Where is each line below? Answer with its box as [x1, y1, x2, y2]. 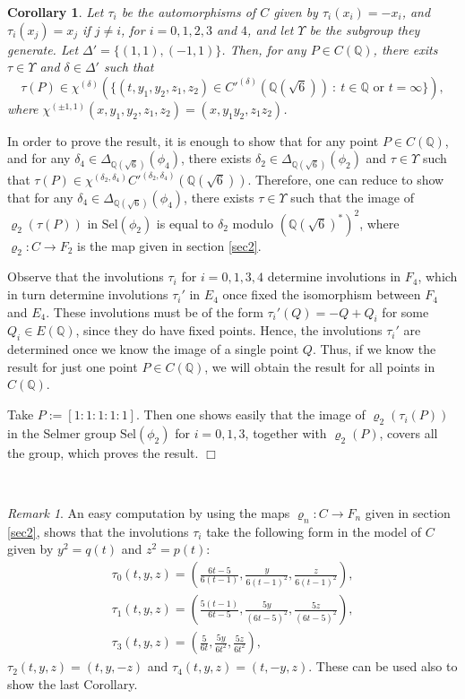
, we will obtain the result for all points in [204, 357, 435, 375]
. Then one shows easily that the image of [135, 405, 366, 424]
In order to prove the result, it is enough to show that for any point [7, 131, 379, 150]
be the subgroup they [309, 20, 420, 39]
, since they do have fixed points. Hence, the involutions [75, 321, 383, 340]
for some [382, 302, 429, 321]
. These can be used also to [308, 657, 458, 676]
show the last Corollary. [7, 674, 138, 693]
